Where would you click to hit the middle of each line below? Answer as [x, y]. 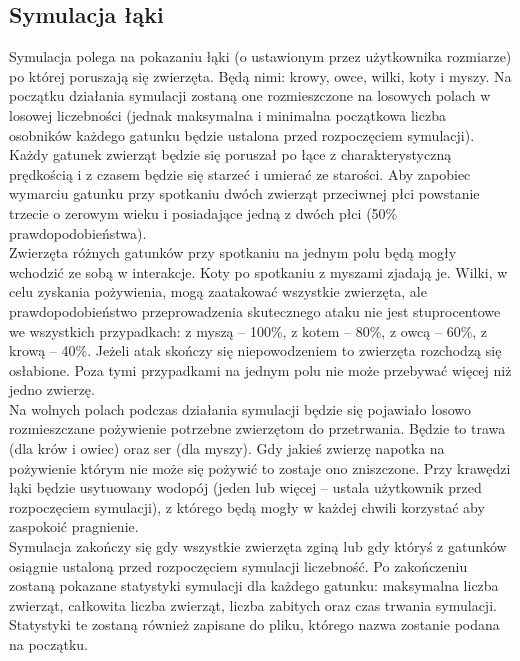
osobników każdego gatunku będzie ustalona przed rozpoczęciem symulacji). [242, 134]
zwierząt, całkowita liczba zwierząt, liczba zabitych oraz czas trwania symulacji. [253, 604]
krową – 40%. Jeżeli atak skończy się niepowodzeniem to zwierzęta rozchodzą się [255, 350]
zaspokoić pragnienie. [74, 526]
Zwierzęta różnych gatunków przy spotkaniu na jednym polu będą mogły [233, 252]
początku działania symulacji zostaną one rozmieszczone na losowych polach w [250, 95]
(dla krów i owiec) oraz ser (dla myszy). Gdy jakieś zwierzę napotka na [227, 448]
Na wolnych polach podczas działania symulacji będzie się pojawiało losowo [240, 408]
